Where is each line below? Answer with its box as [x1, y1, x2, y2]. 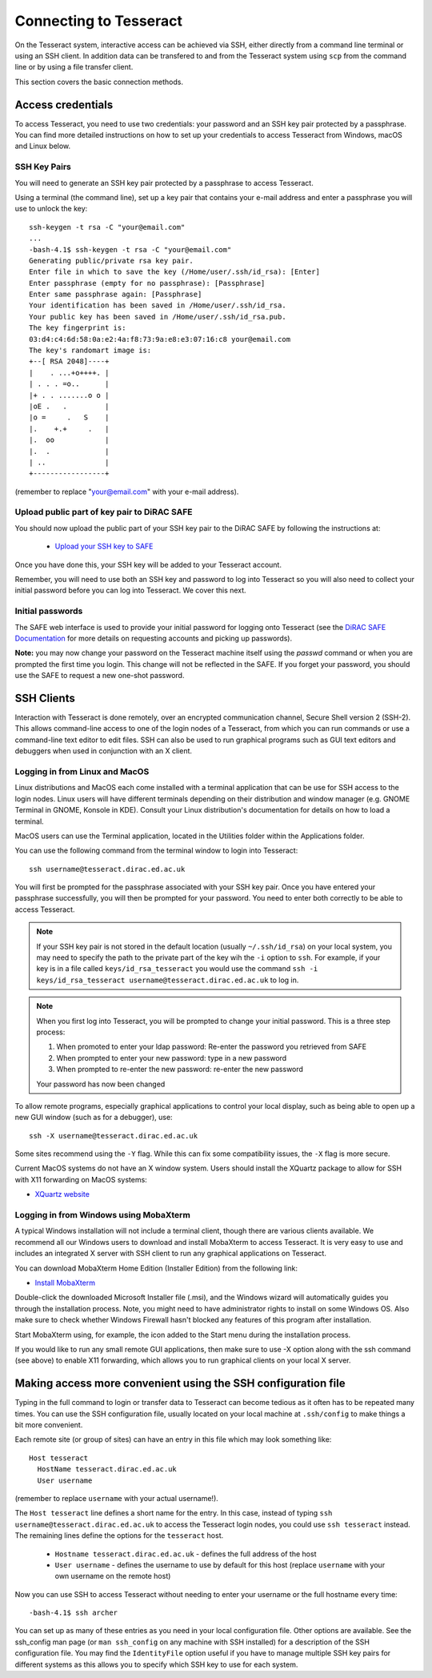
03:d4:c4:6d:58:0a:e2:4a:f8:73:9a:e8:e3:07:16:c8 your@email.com [29, 335, 291, 343]
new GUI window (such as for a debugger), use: [14, 1113, 173, 1122]
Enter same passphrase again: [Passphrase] [29, 290, 202, 299]
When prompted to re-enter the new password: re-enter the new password [56, 1065, 304, 1074]
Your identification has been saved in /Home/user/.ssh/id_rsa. [29, 301, 287, 310]
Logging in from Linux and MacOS [14, 765, 150, 777]
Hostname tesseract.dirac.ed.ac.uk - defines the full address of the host [54, 1549, 317, 1559]
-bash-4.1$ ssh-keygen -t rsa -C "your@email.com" [29, 245, 232, 254]
